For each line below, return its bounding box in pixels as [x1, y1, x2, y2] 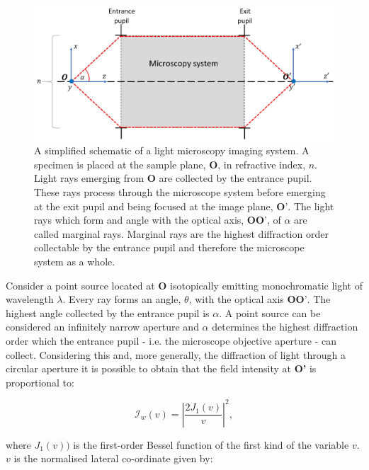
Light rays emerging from [34, 171, 144, 185]
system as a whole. [34, 253, 115, 268]
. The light [288, 198, 334, 213]
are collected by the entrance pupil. [159, 171, 312, 185]
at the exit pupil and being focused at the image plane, [34, 198, 273, 213]
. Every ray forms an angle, [62, 292, 181, 306]
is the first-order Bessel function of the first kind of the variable [73, 437, 349, 452]
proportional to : [6, 374, 74, 389]
